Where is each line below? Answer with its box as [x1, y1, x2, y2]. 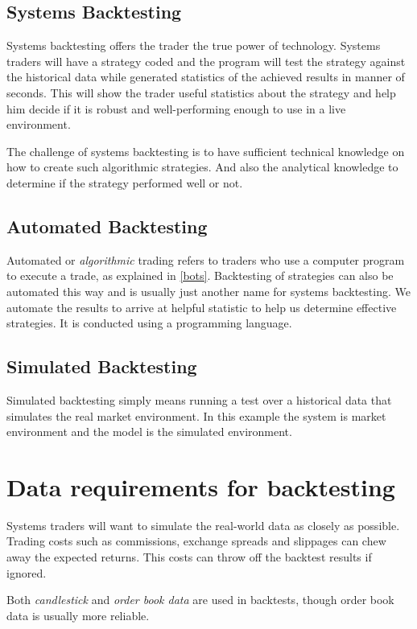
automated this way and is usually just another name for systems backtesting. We [6, 282, 411, 299]
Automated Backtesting [6, 213, 208, 238]
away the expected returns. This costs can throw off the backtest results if [6, 549, 372, 565]
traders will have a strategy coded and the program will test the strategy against [6, 52, 406, 69]
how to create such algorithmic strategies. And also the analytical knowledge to [6, 158, 398, 175]
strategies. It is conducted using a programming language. [6, 314, 292, 331]
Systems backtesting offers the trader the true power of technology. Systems [6, 37, 381, 54]
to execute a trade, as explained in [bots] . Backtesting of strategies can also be [6, 267, 394, 284]
